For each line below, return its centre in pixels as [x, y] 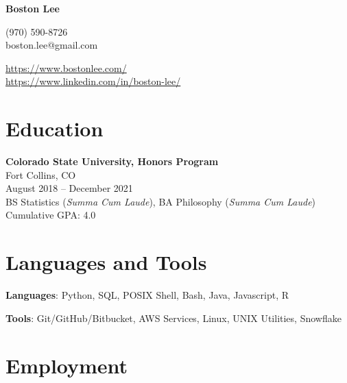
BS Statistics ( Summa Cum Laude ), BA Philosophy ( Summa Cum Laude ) [161, 201]
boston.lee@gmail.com [52, 45]
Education [55, 128]
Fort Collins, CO [41, 174]
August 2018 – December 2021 [69, 188]
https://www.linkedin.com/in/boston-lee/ [93, 81]
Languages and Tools [106, 262]
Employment [67, 365]
